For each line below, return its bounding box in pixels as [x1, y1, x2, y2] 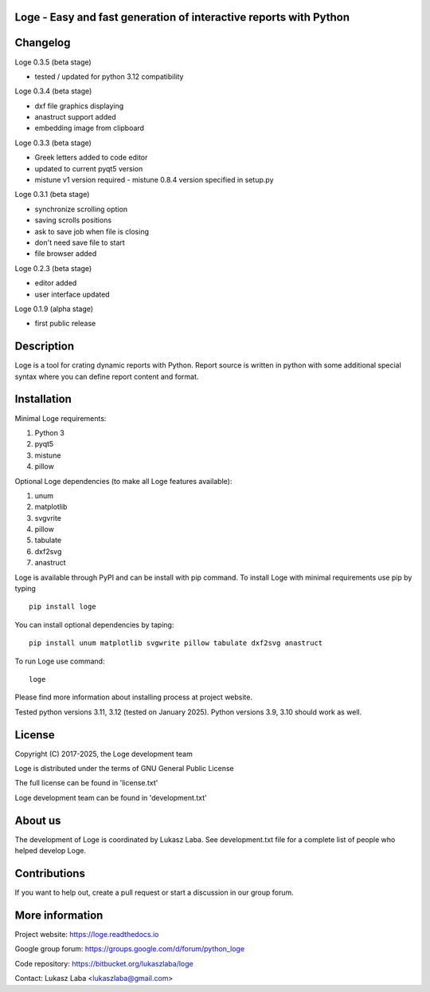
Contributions [14, 866, 85, 880]
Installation [14, 392, 72, 406]
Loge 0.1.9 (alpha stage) [14, 304, 94, 313]
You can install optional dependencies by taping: [14, 620, 174, 629]
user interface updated [34, 289, 111, 299]
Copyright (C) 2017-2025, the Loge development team [14, 749, 193, 758]
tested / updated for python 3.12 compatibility [34, 72, 184, 81]
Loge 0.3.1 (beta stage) [14, 190, 90, 199]
